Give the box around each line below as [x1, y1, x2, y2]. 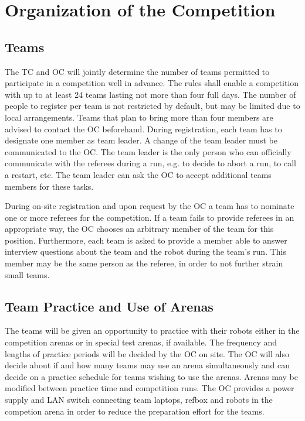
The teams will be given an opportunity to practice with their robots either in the [5, 324, 300, 337]
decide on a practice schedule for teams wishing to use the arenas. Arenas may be [5, 370, 298, 382]
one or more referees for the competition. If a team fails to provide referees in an [5, 211, 294, 223]
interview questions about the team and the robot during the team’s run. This [5, 245, 286, 258]
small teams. [5, 268, 50, 280]
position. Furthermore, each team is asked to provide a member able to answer [5, 234, 287, 246]
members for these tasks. [5, 180, 94, 192]
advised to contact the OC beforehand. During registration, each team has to [5, 122, 282, 135]
